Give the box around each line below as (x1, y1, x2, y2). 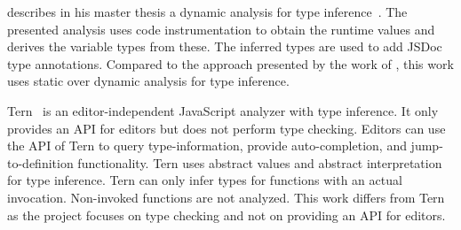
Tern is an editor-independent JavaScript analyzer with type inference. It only (7, 101, 439, 119)
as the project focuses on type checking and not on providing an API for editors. (7, 205, 446, 224)
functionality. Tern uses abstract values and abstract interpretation (77, 153, 442, 172)
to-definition (7, 153, 74, 172)
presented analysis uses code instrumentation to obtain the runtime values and (7, 19, 435, 38)
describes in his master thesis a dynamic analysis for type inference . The (7, 3, 408, 20)
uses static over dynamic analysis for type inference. (7, 72, 290, 90)
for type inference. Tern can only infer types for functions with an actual (7, 171, 402, 189)
